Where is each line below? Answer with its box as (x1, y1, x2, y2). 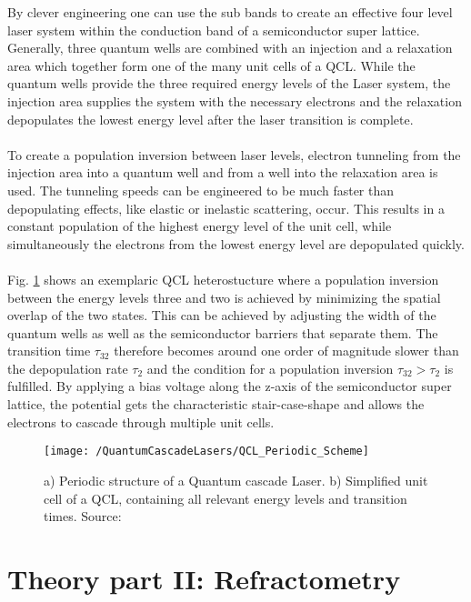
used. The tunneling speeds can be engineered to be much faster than (7, 180, 395, 199)
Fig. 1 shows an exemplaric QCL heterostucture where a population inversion (7, 269, 439, 288)
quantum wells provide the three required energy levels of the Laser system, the (7, 74, 451, 93)
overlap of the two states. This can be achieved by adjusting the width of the (7, 306, 436, 325)
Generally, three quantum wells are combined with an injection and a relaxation (7, 38, 453, 57)
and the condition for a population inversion (146, 358, 394, 377)
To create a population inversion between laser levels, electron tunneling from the (7, 145, 461, 164)
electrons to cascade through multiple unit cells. (7, 412, 275, 431)
